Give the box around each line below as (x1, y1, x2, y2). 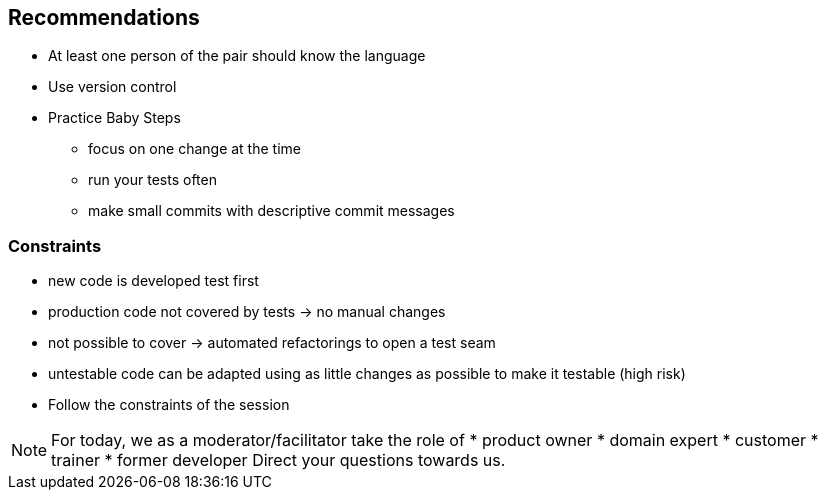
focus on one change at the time (88, 140, 301, 158)
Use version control (48, 78, 177, 96)
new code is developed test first (48, 272, 259, 290)
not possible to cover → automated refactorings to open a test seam (48, 334, 496, 352)
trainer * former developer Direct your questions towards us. (51, 450, 506, 471)
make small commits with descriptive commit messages (88, 202, 455, 220)
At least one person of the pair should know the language (48, 47, 426, 65)
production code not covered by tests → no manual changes (48, 303, 446, 321)
